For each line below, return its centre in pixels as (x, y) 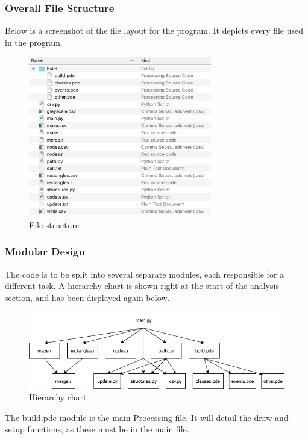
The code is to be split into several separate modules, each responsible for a (145, 274)
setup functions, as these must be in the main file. (97, 429)
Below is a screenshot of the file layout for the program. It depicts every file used (154, 30)
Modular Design (45, 251)
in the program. (34, 42)
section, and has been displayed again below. (87, 297)
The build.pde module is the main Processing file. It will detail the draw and (147, 417)
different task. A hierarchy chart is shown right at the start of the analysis (142, 286)
